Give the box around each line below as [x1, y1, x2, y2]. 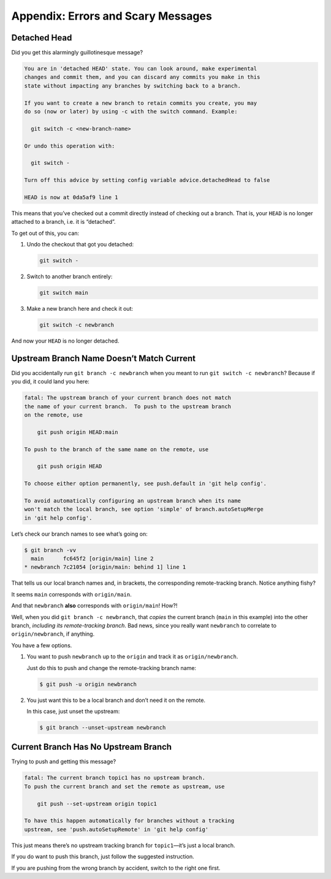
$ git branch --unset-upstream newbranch [39, 724, 166, 731]
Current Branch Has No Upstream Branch [11, 742, 172, 752]
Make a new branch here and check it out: [26, 305, 134, 312]
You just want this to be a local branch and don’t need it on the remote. [26, 696, 205, 704]
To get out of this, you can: [11, 229, 80, 237]
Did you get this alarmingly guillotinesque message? [11, 49, 143, 56]
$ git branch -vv [24, 546, 77, 554]
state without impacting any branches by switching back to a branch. [24, 82, 242, 89]
